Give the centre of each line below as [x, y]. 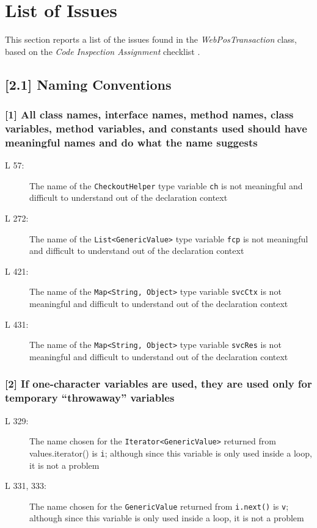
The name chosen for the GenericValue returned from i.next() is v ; [159, 506]
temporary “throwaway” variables [90, 398]
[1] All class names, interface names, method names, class [149, 114]
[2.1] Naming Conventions [88, 84]
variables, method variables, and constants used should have [156, 128]
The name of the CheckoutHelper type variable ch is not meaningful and [166, 185]
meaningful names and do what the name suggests [131, 142]
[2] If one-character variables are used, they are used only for [158, 384]
